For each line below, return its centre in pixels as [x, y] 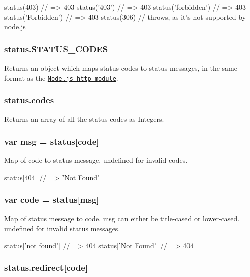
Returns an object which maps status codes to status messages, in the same [121, 68]
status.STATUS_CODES [56, 49]
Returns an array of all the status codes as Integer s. [84, 119]
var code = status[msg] [52, 200]
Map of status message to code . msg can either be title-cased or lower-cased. [122, 218]
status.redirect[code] [46, 268]
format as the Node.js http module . [61, 77]
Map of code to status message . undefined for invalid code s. [96, 160]
